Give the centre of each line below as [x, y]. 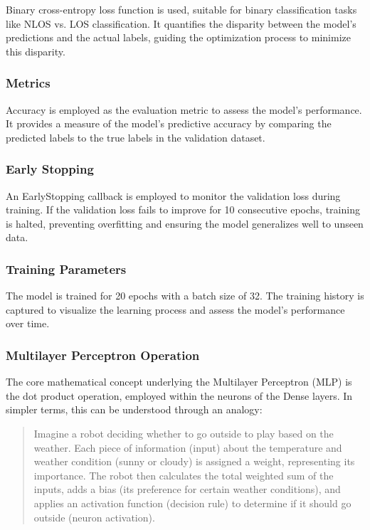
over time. [28, 323]
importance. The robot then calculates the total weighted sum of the [184, 475]
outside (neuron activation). [94, 517]
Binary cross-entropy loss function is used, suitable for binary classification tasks [181, 9]
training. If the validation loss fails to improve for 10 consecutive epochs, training [183, 210]
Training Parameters [66, 269]
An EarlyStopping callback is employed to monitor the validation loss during [173, 195]
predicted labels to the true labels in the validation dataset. [136, 137]
